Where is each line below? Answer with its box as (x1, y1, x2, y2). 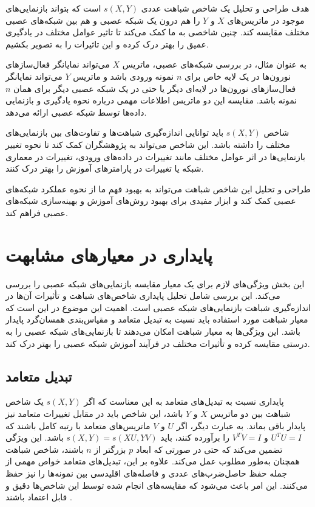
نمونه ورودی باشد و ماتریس (73, 69, 174, 82)
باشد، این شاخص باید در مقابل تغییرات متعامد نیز (5, 407, 183, 419)
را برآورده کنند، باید (160, 431, 229, 444)
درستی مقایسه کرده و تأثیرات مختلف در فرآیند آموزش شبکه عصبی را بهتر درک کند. (5, 337, 310, 349)
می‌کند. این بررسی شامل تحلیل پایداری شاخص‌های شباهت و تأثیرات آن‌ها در (5, 289, 280, 302)
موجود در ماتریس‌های (227, 13, 305, 26)
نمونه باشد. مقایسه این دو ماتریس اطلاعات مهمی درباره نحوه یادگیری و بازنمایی (5, 94, 297, 107)
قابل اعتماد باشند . (5, 491, 72, 503)
